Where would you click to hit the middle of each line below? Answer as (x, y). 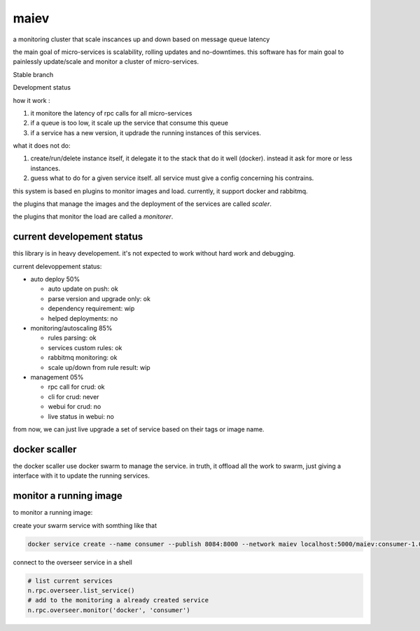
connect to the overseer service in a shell (72, 562)
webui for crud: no (75, 407)
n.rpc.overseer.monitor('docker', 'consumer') (109, 610)
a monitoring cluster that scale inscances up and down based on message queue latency (141, 39)
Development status (42, 88)
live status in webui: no (81, 416)
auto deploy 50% (55, 279)
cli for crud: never (73, 396)
